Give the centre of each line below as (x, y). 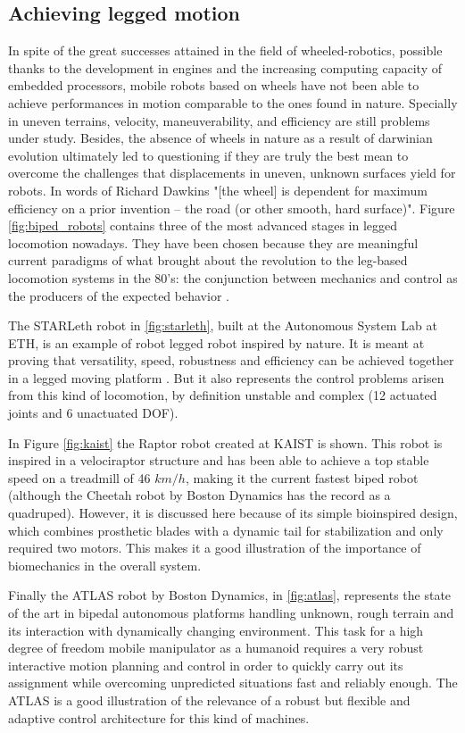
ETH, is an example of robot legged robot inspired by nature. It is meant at (216, 342)
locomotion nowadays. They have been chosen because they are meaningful (213, 242)
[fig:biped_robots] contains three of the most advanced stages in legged (203, 225)
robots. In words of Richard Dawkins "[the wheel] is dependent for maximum (218, 190)
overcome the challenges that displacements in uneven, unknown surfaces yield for (232, 173)
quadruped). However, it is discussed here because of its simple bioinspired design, (233, 513)
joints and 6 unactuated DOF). (93, 413)
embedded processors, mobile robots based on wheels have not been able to (214, 85)
